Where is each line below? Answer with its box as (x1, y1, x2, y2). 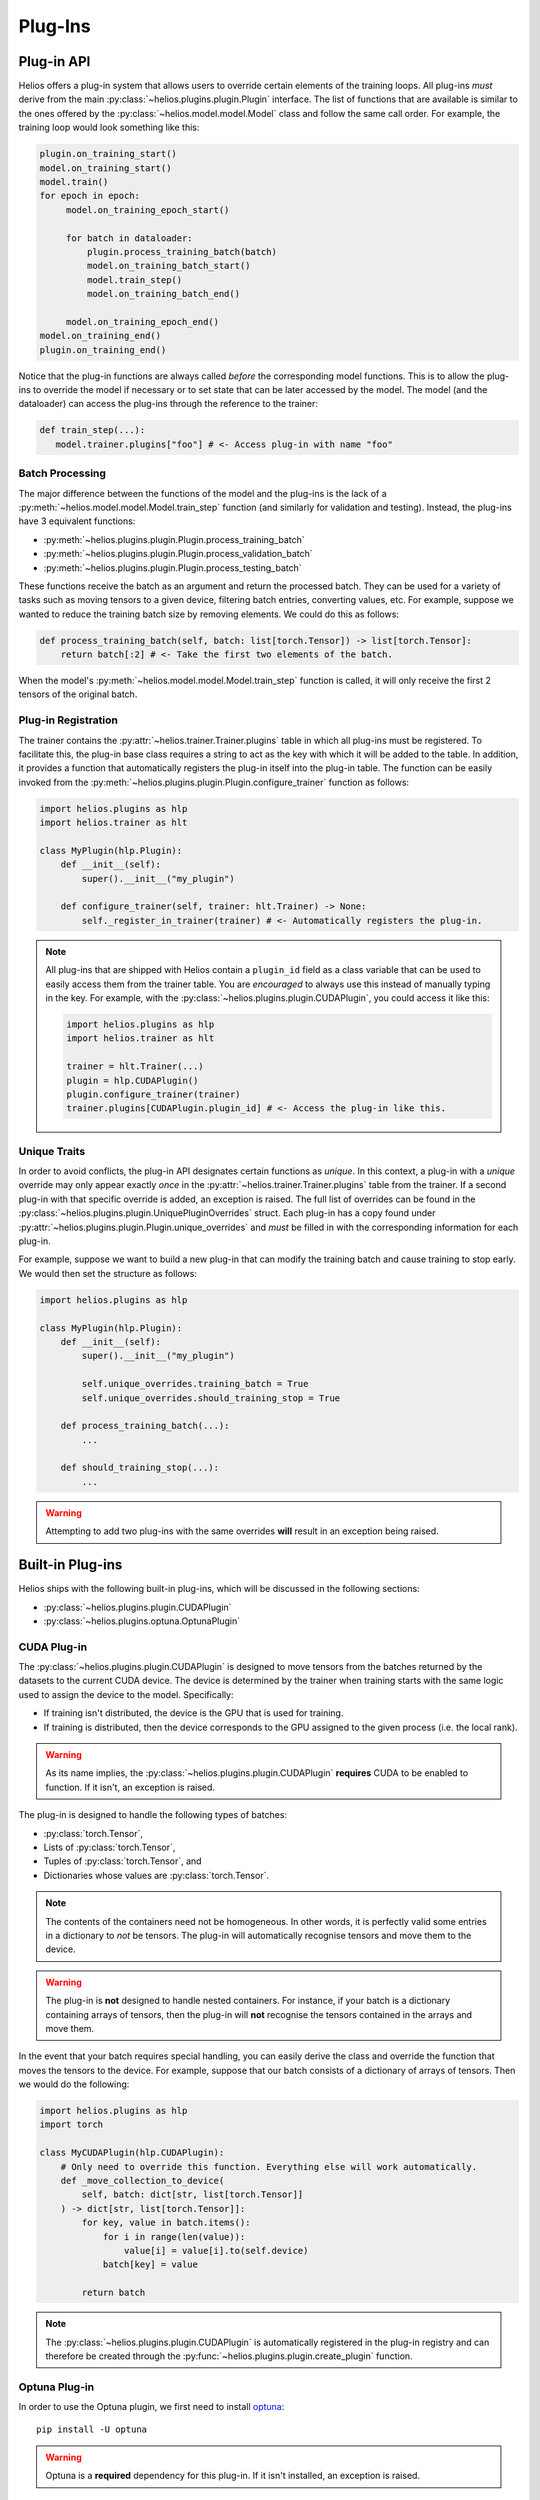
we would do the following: (18, 2078, 130, 2090)
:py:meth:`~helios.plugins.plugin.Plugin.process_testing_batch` (43, 561, 302, 574)
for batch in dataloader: (65, 232, 194, 244)
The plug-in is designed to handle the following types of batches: (18, 1809, 288, 1821)
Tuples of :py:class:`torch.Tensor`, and (43, 1855, 202, 1867)
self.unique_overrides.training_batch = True (81, 1378, 309, 1390)
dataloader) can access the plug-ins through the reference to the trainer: (18, 398, 319, 410)
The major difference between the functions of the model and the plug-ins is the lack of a (18, 487, 387, 499)
